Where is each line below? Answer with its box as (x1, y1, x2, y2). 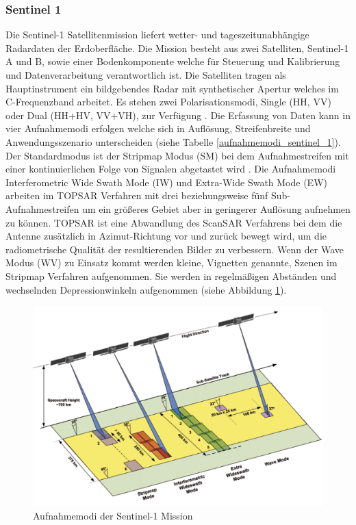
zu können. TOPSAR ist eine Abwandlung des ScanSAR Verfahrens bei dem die (5, 215, 342, 229)
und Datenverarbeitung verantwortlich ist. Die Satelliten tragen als (5, 68, 286, 81)
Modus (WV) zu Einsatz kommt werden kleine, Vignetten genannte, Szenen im (5, 255, 338, 270)
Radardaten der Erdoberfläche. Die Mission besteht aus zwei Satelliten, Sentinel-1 (5, 40, 349, 55)
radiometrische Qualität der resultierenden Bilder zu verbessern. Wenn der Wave (5, 242, 344, 256)
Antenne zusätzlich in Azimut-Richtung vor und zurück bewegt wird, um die (5, 229, 327, 243)
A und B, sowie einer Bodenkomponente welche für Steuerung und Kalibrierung (5, 54, 340, 68)
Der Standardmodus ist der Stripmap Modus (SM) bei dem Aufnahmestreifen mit (5, 148, 349, 162)
